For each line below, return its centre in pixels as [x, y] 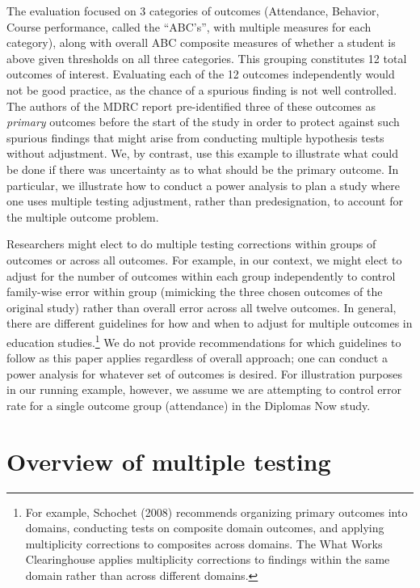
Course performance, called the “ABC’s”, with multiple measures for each [189, 26]
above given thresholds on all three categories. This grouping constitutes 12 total [207, 58]
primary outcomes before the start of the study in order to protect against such [203, 122]
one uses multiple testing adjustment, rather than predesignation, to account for [205, 201]
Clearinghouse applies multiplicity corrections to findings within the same [208, 559]
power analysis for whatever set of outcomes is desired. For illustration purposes [204, 373]
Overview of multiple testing [169, 461]
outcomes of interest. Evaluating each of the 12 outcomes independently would [201, 74]
